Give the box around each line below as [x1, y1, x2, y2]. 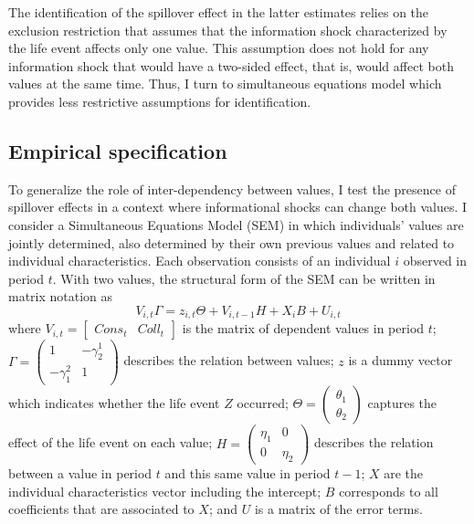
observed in [403, 251, 468, 270]
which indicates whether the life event [8, 393, 220, 413]
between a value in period [8, 463, 153, 482]
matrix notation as [8, 287, 113, 306]
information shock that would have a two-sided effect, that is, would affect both [8, 56, 454, 75]
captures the [367, 393, 437, 413]
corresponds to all [339, 481, 438, 500]
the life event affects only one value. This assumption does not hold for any [8, 38, 429, 58]
